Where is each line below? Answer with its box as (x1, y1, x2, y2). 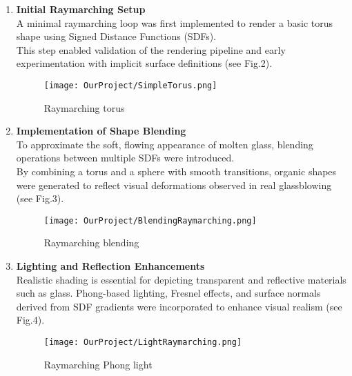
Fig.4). (16, 313, 45, 327)
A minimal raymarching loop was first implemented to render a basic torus (16, 15, 333, 30)
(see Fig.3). (16, 191, 64, 206)
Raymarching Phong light (43, 357, 153, 371)
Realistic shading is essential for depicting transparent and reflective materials (16, 272, 346, 286)
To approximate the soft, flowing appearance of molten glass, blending (16, 137, 313, 151)
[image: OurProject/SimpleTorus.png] (43, 80, 217, 90)
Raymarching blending (43, 235, 139, 250)
